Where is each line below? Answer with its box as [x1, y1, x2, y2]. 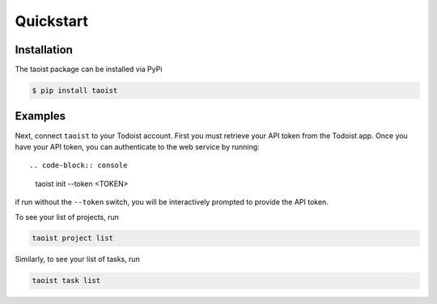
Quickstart [15, 12, 89, 30]
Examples [15, 109, 66, 123]
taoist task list [32, 276, 101, 285]
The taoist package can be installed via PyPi [15, 65, 163, 74]
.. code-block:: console [29, 161, 128, 170]
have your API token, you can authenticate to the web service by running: [15, 141, 260, 151]
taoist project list [32, 234, 113, 243]
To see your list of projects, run [15, 212, 119, 222]
